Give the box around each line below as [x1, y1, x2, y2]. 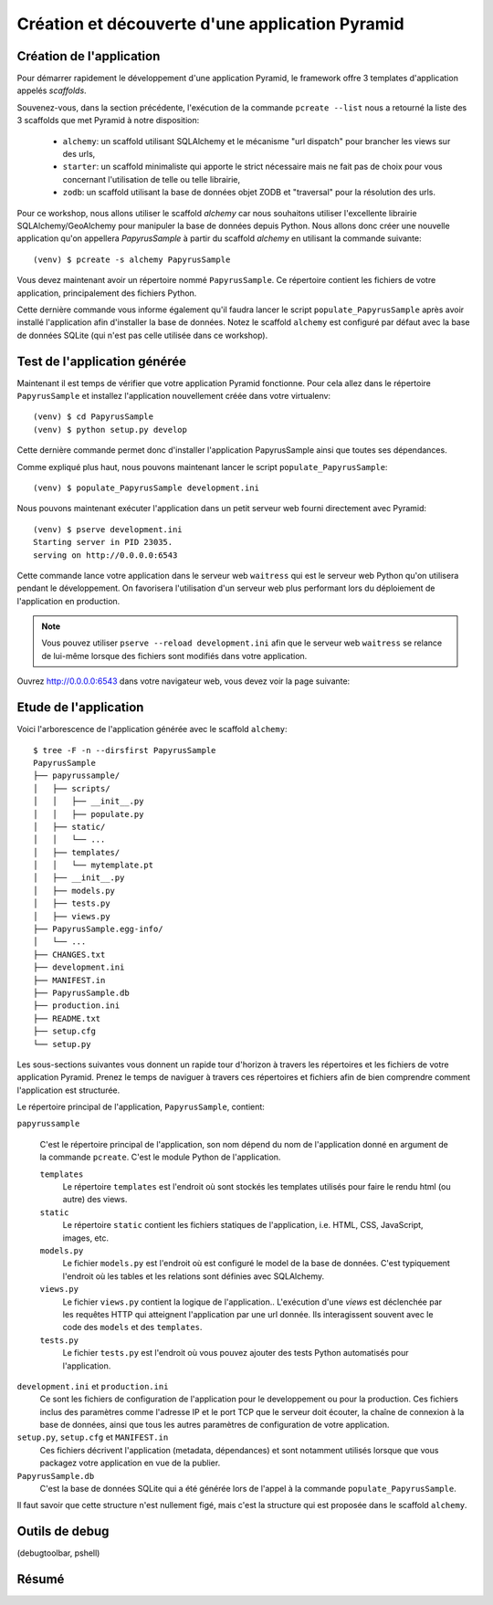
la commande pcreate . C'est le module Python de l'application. [39, 1151, 281, 1163]
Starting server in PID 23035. [33, 537, 173, 548]
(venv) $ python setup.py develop [33, 425, 187, 435]
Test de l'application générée [16, 353, 187, 369]
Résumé [16, 1571, 65, 1588]
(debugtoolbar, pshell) [16, 1547, 100, 1558]
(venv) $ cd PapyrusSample [33, 412, 154, 422]
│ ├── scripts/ [33, 783, 110, 793]
